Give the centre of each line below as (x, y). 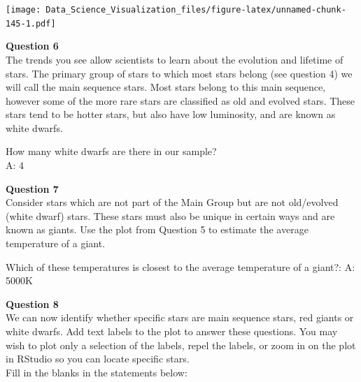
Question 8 (32, 303)
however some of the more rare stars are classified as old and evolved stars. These (180, 100)
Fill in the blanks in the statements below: (97, 372)
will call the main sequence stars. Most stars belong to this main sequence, (166, 87)
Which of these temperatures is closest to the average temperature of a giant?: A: (180, 266)
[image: (23, 10)
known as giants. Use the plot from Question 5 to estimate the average (157, 229)
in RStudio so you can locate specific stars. (98, 359)
